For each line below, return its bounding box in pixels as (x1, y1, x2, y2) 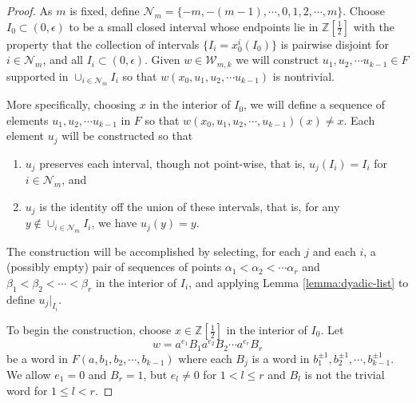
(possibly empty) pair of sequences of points (6, 258, 222, 275)
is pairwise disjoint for (280, 35, 389, 52)
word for (6, 381, 48, 398)
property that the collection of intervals (6, 35, 200, 52)
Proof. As (6, 2, 53, 18)
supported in (6, 67, 69, 84)
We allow (6, 366, 51, 382)
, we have (91, 214, 137, 231)
